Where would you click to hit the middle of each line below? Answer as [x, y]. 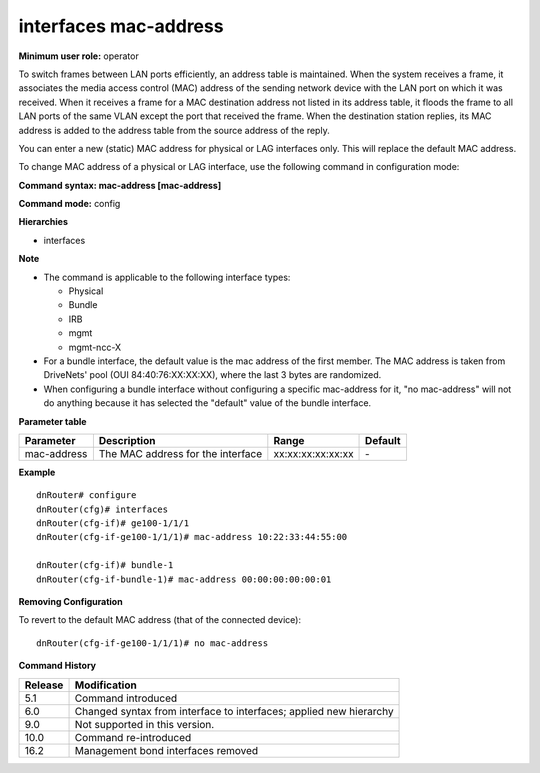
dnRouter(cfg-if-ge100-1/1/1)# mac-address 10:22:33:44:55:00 [192, 537]
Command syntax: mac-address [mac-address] [120, 185]
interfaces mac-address [121, 26]
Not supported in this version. [144, 724]
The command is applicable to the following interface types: [167, 277]
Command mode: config [69, 204]
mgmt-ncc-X [95, 347]
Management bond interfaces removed [166, 750]
